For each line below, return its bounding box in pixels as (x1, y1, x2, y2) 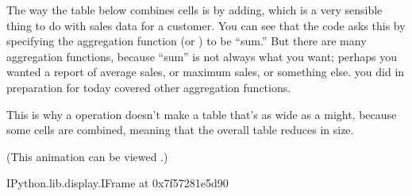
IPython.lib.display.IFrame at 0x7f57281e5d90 (6, 175, 229, 191)
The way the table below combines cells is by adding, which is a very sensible (6, 2, 383, 17)
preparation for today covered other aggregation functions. (6, 79, 291, 95)
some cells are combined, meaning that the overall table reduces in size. (6, 121, 354, 138)
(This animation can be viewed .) (6, 148, 168, 164)
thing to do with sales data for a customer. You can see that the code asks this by (6, 17, 406, 33)
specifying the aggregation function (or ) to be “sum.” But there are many (6, 33, 367, 49)
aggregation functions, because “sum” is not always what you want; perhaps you (6, 48, 398, 64)
